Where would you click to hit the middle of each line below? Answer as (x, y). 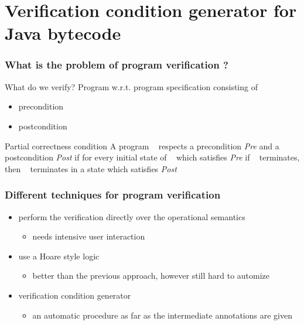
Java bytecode (63, 33)
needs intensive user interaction (89, 236)
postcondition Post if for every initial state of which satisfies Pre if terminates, (152, 157)
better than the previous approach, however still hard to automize (151, 276)
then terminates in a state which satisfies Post (91, 168)
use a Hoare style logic (59, 256)
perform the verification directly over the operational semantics (132, 216)
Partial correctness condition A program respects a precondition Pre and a (142, 146)
